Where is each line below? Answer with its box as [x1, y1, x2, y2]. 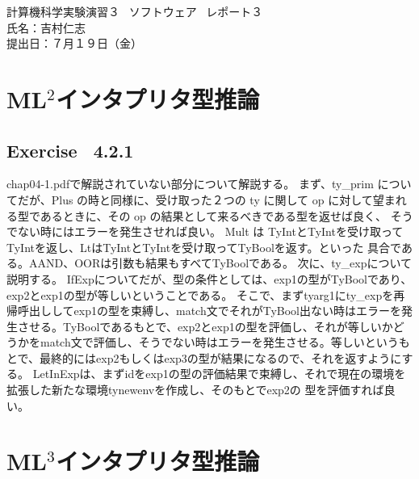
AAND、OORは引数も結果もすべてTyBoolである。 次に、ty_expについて [28, 254, 413, 271]
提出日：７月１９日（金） [6, 35, 142, 52]
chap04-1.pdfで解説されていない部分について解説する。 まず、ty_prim [6, 175, 374, 192]
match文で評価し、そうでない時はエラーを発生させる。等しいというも [40, 334, 410, 351]
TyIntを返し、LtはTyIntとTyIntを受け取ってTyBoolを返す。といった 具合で [6, 238, 401, 255]
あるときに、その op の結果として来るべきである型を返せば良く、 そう [40, 207, 413, 224]
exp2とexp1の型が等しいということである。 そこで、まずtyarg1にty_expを [6, 286, 394, 303]
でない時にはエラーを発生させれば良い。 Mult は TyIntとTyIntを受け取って [6, 223, 404, 240]
